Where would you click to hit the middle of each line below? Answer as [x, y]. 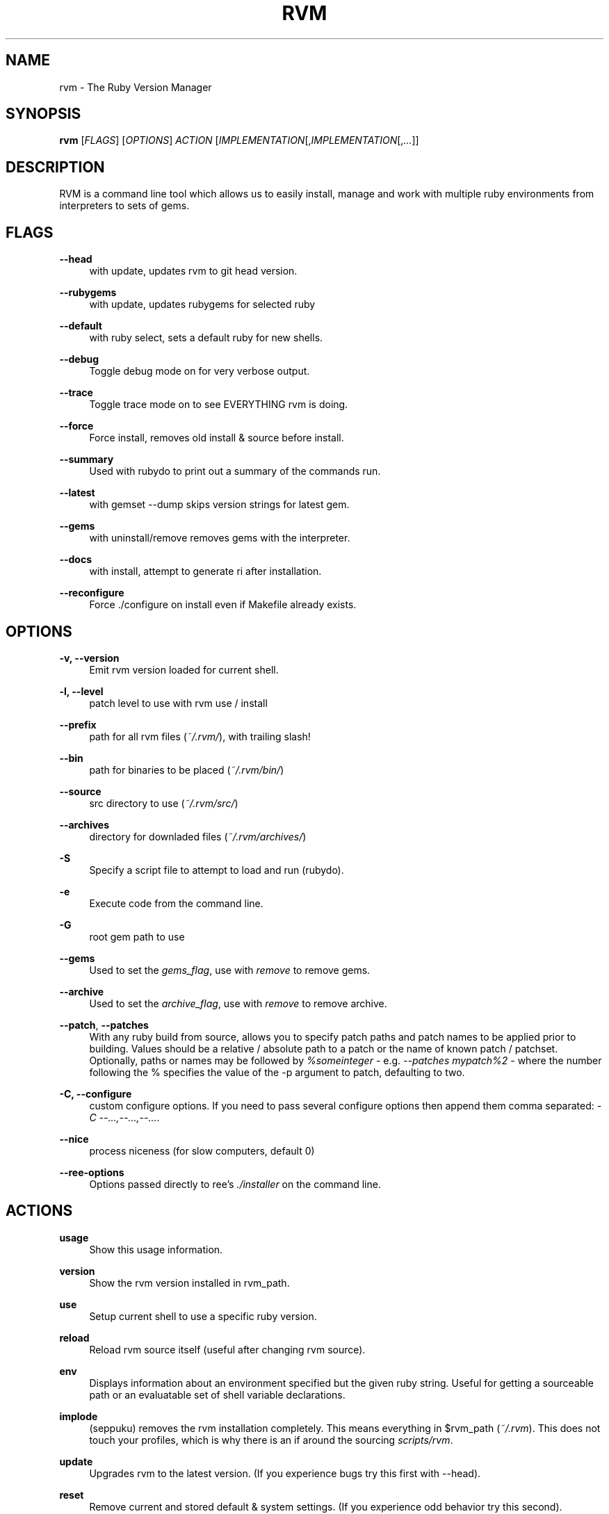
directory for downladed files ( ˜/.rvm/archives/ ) [198, 836]
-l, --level [81, 691]
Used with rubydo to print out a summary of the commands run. [235, 471]
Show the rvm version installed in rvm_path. [189, 1283]
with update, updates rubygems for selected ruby [202, 304]
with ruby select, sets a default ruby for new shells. [206, 338]
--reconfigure [92, 593]
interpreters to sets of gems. [124, 206]
